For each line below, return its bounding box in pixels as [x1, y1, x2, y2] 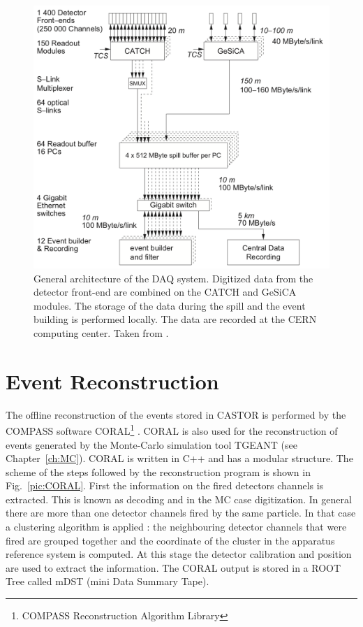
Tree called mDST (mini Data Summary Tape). [6, 574, 209, 589]
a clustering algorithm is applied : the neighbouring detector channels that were [6, 519, 347, 534]
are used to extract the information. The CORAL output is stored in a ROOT [6, 560, 341, 575]
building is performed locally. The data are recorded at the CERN [34, 312, 317, 326]
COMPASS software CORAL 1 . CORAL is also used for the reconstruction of [6, 421, 338, 438]
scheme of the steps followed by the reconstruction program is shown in [6, 464, 311, 479]
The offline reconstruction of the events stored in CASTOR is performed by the [6, 407, 346, 421]
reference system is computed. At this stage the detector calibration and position [6, 547, 352, 561]
